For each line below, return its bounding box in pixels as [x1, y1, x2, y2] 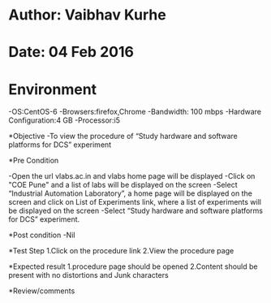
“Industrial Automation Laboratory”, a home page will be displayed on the [8, 188, 253, 198]
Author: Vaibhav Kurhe [8, 6, 166, 24]
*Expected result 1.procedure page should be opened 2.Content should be [8, 262, 258, 271]
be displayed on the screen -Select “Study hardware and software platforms [8, 206, 264, 216]
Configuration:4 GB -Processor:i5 [8, 115, 120, 125]
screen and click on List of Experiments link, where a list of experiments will [8, 197, 262, 207]
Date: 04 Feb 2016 [8, 43, 134, 62]
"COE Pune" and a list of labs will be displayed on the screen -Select [8, 180, 238, 190]
